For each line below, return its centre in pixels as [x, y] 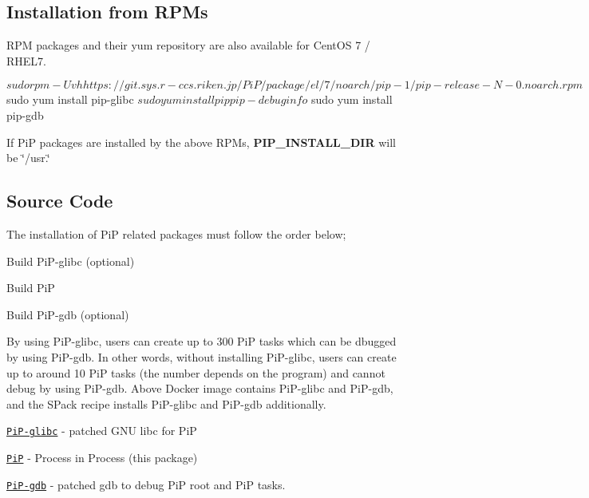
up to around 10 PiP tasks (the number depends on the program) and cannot [196, 372]
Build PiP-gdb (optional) [68, 314]
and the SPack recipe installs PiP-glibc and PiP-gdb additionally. [166, 403]
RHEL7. [26, 60]
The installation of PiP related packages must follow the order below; [176, 233]
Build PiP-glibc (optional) [71, 261]
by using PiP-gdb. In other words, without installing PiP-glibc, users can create [202, 356]
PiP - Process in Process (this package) [102, 457]
